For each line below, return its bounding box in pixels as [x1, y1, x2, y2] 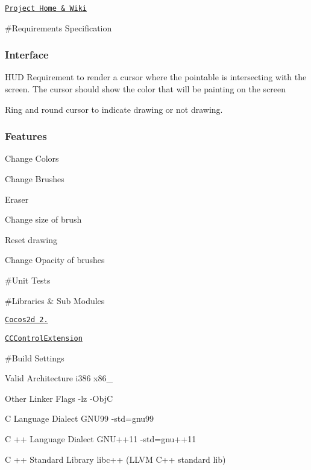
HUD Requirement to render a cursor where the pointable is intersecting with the [5, 71, 307, 83]
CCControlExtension [5, 334, 83, 343]
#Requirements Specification [5, 21, 112, 34]
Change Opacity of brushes [5, 253, 105, 266]
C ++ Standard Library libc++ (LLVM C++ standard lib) [5, 453, 226, 465]
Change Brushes [5, 173, 64, 185]
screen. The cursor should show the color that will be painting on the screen [5, 83, 286, 95]
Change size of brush [5, 213, 82, 226]
